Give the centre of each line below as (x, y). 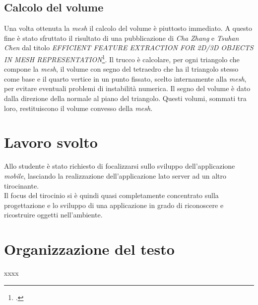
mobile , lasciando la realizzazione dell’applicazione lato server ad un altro (115, 175)
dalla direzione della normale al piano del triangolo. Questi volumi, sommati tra (125, 98)
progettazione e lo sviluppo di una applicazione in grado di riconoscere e (114, 205)
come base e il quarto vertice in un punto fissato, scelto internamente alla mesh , (125, 78)
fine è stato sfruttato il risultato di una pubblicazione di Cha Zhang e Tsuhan (122, 38)
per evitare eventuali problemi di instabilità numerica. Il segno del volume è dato (127, 88)
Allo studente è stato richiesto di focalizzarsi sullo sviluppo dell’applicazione (120, 166)
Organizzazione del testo (89, 249)
